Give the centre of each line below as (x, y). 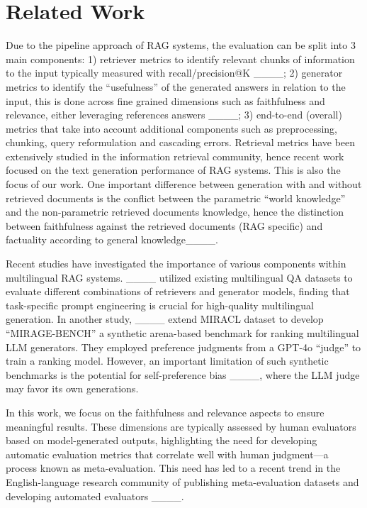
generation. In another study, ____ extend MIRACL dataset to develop (165, 319)
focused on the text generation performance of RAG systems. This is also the (173, 170)
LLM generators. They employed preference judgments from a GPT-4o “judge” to (183, 347)
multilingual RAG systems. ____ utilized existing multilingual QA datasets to (179, 277)
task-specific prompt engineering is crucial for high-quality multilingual (160, 305)
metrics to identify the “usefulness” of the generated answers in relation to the (176, 86)
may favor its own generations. (72, 388)
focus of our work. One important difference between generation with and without (184, 184)
